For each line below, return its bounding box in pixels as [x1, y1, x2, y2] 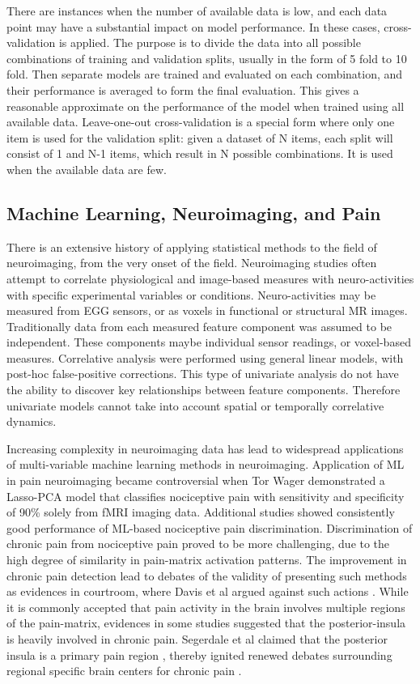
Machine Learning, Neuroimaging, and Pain [6, 200, 381, 225]
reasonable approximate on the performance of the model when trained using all [6, 97, 405, 114]
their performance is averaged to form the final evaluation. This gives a [6, 81, 359, 98]
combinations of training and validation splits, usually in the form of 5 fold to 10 [6, 49, 407, 66]
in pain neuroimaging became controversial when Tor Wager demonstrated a [6, 472, 385, 489]
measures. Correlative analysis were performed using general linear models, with [6, 349, 404, 366]
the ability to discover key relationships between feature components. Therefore [6, 381, 401, 398]
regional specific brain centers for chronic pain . [6, 662, 242, 679]
